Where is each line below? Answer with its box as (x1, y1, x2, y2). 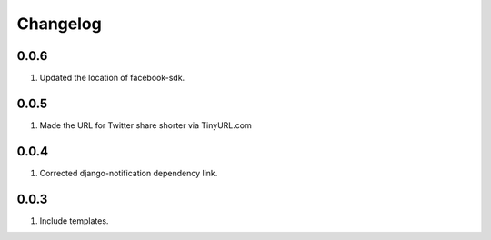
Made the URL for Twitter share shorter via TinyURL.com (39, 119, 252, 131)
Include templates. (39, 215, 109, 226)
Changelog (16, 14, 102, 34)
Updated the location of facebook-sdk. (39, 73, 185, 84)
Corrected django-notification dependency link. (39, 167, 218, 178)
